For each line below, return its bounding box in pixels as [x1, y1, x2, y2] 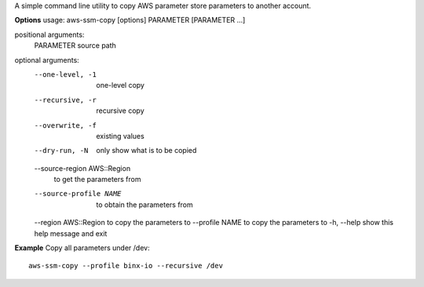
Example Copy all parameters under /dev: [14, 243, 150, 252]
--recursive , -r [34, 95, 97, 104]
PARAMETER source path [34, 41, 117, 50]
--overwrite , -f [34, 121, 97, 129]
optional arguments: [14, 55, 80, 64]
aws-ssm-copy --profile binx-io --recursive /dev [28, 261, 224, 271]
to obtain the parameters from [96, 200, 194, 209]
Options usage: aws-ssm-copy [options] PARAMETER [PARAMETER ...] [14, 16, 246, 25]
